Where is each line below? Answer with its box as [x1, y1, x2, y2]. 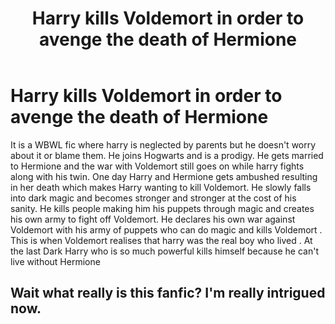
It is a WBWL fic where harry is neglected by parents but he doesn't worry [10, 138, 317, 151]
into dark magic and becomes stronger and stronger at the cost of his [10, 192, 297, 204]
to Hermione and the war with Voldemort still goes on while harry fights [10, 160, 305, 172]
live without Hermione [10, 255, 101, 267]
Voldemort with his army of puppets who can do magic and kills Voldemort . [10, 223, 323, 236]
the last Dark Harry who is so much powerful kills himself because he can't [10, 245, 319, 257]
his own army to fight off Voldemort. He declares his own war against [10, 213, 296, 225]
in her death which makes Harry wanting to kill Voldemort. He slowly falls [10, 181, 312, 193]
